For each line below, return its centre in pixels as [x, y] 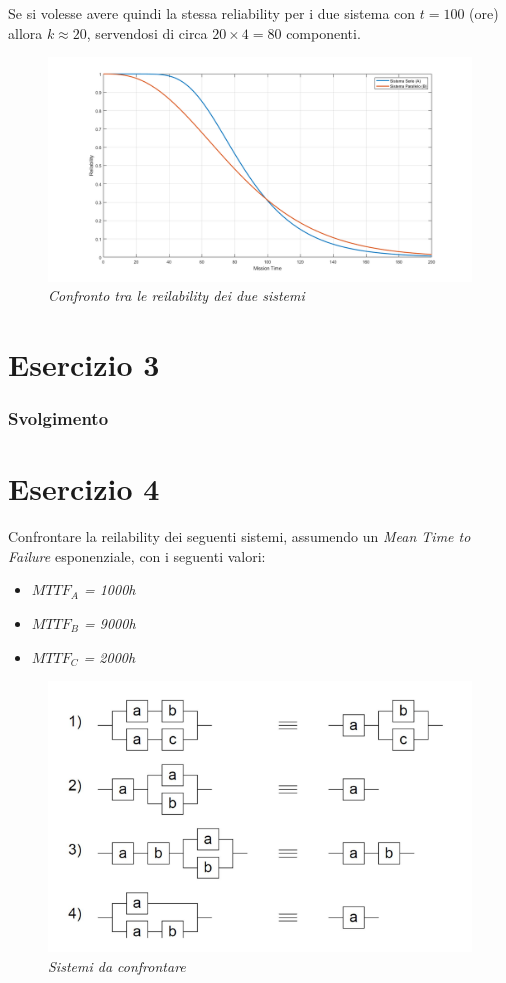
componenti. [323, 32]
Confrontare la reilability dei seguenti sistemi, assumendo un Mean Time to [239, 536]
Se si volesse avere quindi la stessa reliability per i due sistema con [212, 13]
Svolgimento [58, 418]
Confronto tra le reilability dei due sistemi [176, 295]
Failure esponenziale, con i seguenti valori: [137, 555]
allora [25, 32]
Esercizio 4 [84, 488]
